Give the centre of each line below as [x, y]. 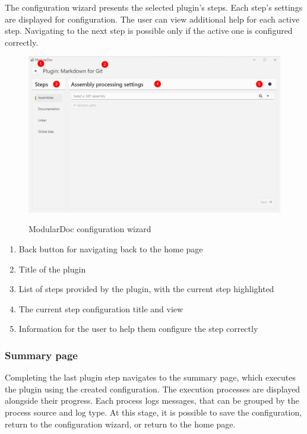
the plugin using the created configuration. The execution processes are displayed [153, 389]
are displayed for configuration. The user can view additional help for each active [152, 19]
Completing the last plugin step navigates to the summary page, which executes [150, 377]
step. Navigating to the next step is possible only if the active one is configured [149, 31]
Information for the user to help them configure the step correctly [138, 329]
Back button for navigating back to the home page [111, 249]
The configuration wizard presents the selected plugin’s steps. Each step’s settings [154, 7]
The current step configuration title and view [101, 308]
